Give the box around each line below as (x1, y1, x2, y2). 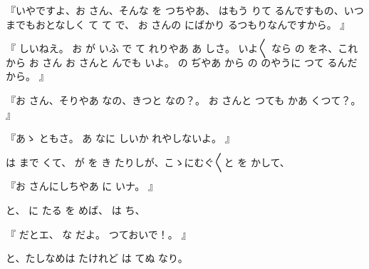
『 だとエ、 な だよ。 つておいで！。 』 (6, 226, 192, 241)
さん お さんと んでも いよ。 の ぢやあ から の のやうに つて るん (42, 54, 348, 69)
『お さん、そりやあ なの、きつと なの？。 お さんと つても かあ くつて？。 (6, 92, 361, 107)
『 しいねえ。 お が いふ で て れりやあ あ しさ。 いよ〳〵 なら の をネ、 (6, 41, 338, 56)
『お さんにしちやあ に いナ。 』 (6, 178, 158, 193)
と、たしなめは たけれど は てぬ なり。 (6, 250, 188, 265)
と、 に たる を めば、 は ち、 (6, 202, 145, 217)
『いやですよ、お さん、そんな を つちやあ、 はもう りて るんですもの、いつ (6, 3, 364, 17)
